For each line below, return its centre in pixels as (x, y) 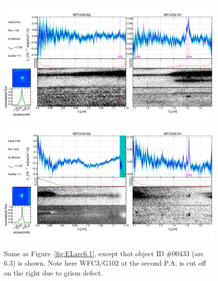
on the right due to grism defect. (54, 272)
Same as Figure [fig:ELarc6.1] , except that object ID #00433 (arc (104, 253)
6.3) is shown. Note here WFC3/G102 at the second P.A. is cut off (105, 263)
